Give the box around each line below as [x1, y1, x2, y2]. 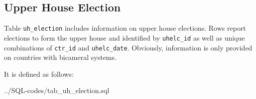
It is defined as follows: [4, 68, 74, 79]
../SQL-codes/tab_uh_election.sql [4, 85, 110, 96]
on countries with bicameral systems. [4, 52, 117, 62]
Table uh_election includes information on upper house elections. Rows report [4, 23, 246, 33]
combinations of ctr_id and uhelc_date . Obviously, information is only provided [4, 42, 253, 52]
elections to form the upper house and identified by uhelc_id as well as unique [4, 32, 245, 43]
